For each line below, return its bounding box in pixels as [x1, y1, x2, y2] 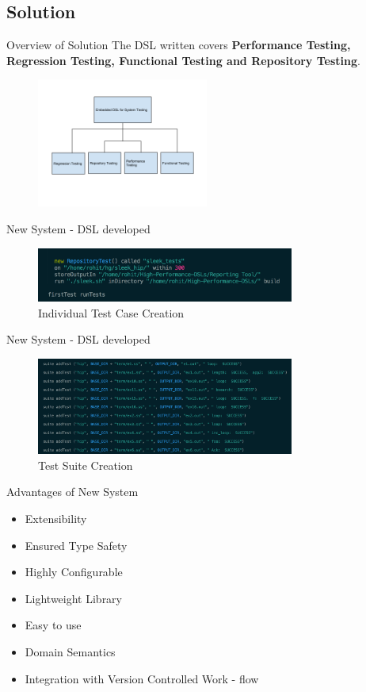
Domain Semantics [25, 643, 116, 659]
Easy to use [25, 617, 82, 633]
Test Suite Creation [38, 456, 133, 473]
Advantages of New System [6, 483, 139, 500]
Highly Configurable [25, 563, 123, 580]
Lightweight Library [25, 590, 123, 606]
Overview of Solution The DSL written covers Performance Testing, [6, 37, 351, 53]
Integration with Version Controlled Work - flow [25, 670, 259, 686]
